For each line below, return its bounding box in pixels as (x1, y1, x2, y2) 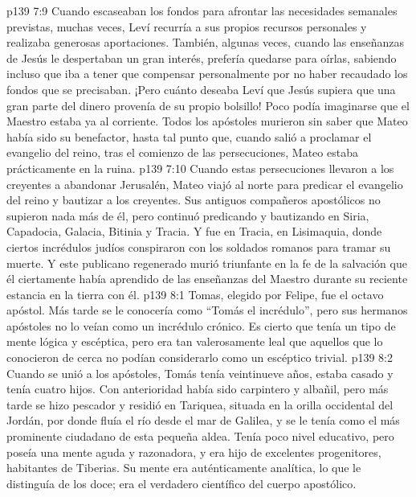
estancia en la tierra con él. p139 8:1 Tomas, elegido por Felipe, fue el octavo (6, 285, 384, 302)
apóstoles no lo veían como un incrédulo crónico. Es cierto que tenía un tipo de (6, 317, 396, 334)
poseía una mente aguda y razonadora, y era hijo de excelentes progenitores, (6, 443, 381, 460)
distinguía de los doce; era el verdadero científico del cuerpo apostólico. (6, 474, 357, 491)
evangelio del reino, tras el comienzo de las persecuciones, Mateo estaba (6, 144, 358, 161)
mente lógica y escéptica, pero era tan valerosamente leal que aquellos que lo (6, 333, 383, 350)
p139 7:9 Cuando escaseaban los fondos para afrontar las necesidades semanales (6, 2, 398, 18)
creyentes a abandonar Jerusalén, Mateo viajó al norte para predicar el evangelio (6, 175, 403, 192)
